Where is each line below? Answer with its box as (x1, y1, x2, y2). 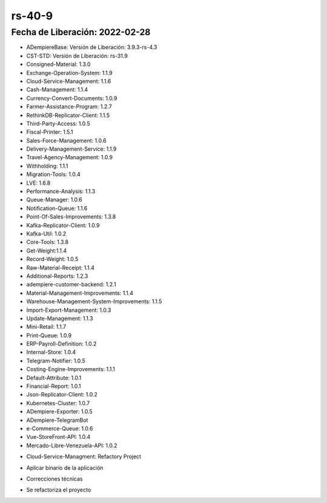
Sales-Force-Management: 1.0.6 (26, 137, 107, 144)
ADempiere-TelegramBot (26, 416, 88, 424)
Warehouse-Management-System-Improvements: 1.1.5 (26, 298, 162, 305)
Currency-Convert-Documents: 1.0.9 (26, 94, 117, 102)
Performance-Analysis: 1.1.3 (26, 188, 96, 195)
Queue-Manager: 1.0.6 (26, 196, 82, 203)
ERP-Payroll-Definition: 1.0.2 (26, 340, 97, 347)
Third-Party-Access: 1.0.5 (26, 120, 90, 127)
